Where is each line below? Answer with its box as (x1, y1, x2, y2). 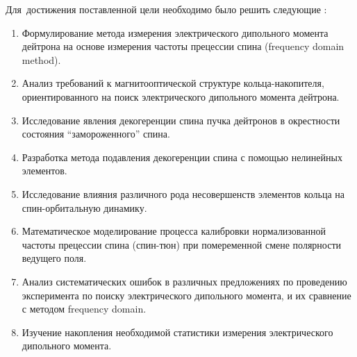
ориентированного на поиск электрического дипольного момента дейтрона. (22, 89, 340, 103)
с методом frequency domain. (22, 301, 147, 316)
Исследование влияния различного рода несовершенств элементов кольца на (22, 186, 344, 201)
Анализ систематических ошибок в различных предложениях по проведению (22, 274, 347, 288)
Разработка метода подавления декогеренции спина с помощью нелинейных (22, 149, 342, 164)
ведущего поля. (22, 251, 87, 265)
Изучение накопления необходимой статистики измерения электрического (22, 324, 333, 339)
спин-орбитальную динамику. (22, 200, 147, 215)
